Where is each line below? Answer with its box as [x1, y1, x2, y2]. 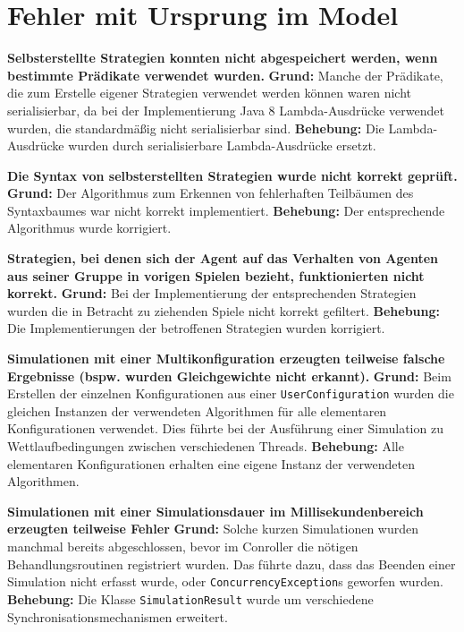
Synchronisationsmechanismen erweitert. [7, 607, 228, 626]
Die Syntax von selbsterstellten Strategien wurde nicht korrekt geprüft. [7, 166, 458, 184]
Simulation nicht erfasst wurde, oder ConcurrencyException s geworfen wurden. [7, 572, 443, 591]
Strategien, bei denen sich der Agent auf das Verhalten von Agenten [7, 249, 439, 268]
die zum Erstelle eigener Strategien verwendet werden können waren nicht [7, 83, 411, 102]
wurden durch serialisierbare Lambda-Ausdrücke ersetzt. [68, 136, 376, 155]
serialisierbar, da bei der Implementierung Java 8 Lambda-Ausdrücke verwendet [7, 100, 444, 119]
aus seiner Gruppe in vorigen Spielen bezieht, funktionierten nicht [7, 266, 425, 285]
